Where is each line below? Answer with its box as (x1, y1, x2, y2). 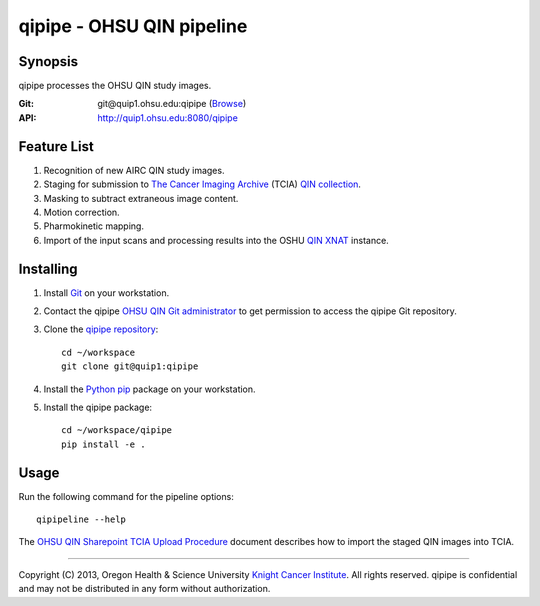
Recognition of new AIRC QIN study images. (43, 164, 225, 176)
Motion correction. (43, 206, 120, 218)
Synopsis (18, 53, 79, 70)
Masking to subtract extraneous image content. (43, 192, 239, 204)
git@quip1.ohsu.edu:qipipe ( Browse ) (97, 98, 247, 110)
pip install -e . (61, 438, 146, 450)
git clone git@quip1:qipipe (61, 361, 199, 372)
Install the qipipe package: (43, 401, 153, 413)
